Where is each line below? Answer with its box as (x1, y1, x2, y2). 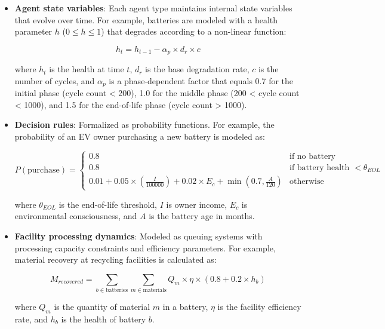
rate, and (14, 312, 48, 325)
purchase (27, 166, 60, 175)
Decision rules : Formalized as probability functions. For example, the (14, 118, 275, 131)
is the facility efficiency (217, 300, 301, 313)
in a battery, (162, 300, 208, 313)
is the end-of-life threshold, (58, 198, 158, 210)
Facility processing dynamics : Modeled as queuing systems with (14, 229, 263, 242)
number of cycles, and (14, 74, 95, 87)
